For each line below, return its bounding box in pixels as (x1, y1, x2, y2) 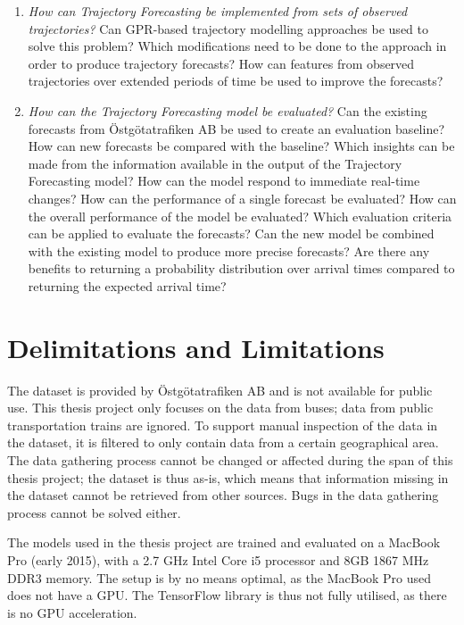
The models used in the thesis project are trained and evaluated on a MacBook (7, 533, 441, 552)
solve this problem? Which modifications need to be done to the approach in (28, 37, 447, 55)
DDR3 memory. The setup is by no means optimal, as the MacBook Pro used (7, 568, 432, 587)
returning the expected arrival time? (28, 276, 227, 295)
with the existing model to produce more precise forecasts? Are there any (28, 241, 430, 260)
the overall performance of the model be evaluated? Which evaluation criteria (28, 206, 452, 225)
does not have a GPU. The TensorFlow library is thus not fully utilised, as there (7, 586, 447, 604)
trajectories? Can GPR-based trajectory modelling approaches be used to (28, 19, 428, 37)
